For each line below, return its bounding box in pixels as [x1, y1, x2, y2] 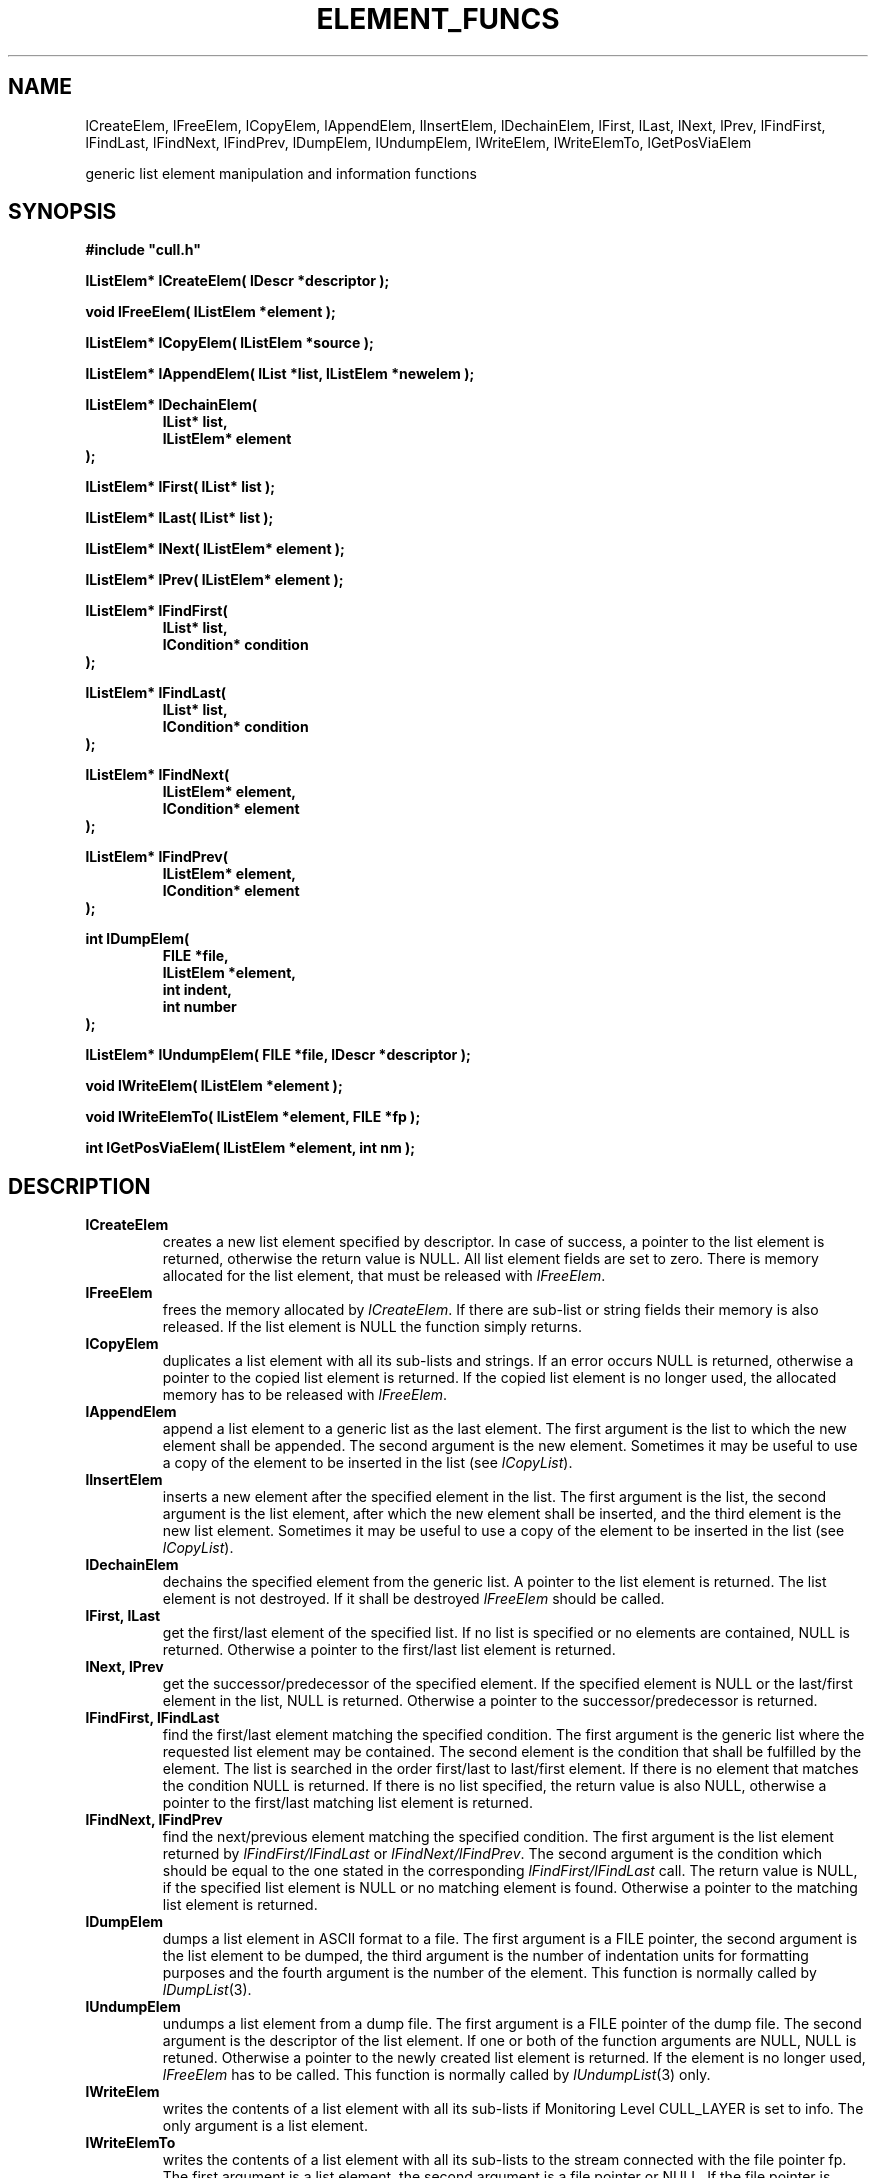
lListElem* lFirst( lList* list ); [85, 478, 276, 496]
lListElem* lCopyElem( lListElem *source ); [85, 334, 374, 352]
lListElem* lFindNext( [85, 766, 230, 784]
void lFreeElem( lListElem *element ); [85, 303, 336, 321]
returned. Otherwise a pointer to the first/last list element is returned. [162, 1641, 616, 1659]
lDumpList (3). [162, 1981, 252, 1999]
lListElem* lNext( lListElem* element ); [85, 540, 345, 558]
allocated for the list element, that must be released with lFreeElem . [162, 1267, 606, 1285]
